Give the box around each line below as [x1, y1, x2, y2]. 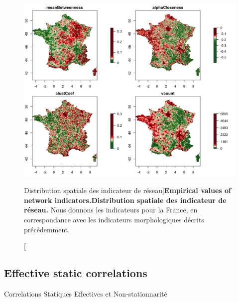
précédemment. [24, 224, 70, 234]
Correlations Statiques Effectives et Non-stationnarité [4, 288, 167, 299]
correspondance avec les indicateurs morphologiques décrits [24, 214, 204, 224]
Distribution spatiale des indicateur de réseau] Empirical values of [24, 185, 232, 196]
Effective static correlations [4, 265, 147, 281]
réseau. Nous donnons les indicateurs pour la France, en [24, 204, 198, 215]
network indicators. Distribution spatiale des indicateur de [24, 195, 227, 205]
